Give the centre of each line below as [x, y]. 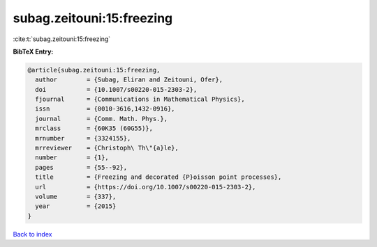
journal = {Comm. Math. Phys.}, [101, 119]
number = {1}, [72, 158]
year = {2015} [76, 206]
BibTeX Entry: [33, 51]
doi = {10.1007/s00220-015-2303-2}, [116, 89]
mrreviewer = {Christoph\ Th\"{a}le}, [107, 148]
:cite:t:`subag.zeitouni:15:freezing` [62, 39]
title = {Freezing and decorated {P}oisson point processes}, [158, 177]
